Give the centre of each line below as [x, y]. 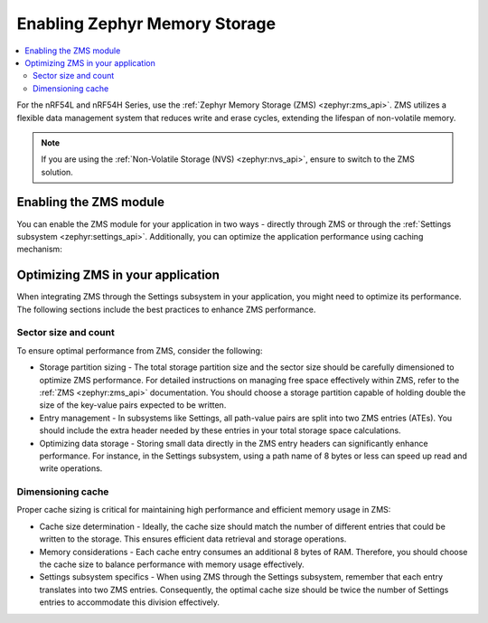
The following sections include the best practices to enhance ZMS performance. [166, 309]
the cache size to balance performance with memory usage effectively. [172, 564]
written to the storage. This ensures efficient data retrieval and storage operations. [193, 539]
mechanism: [39, 250]
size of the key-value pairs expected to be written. [133, 405]
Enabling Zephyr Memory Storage [146, 24]
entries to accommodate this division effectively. [130, 602]
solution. [57, 172]
